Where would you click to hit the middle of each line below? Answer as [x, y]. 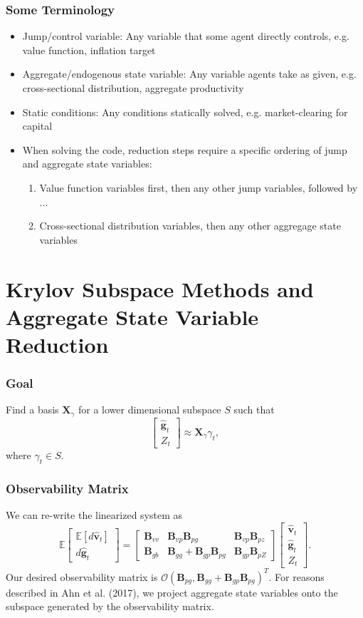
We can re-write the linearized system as [94, 515]
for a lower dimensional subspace [149, 410]
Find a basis [32, 410]
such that [254, 410]
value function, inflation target [89, 50]
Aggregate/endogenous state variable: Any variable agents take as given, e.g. [189, 74]
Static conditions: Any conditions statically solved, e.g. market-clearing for [185, 112]
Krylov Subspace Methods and [160, 288]
